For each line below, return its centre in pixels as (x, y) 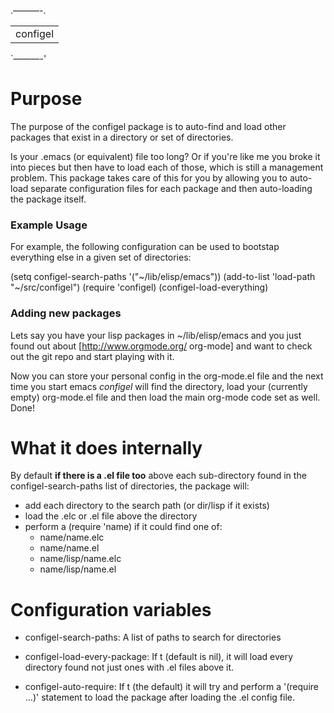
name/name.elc (72, 537)
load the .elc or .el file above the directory (111, 516)
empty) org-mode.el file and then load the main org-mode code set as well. (165, 397)
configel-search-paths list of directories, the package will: (130, 486)
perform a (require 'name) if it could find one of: (123, 527)
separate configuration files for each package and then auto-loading (171, 188)
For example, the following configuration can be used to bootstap (145, 247)
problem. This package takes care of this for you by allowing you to (149, 177)
